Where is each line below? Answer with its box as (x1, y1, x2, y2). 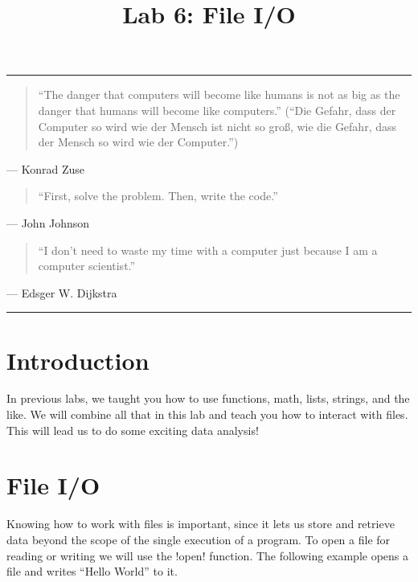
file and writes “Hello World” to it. (6, 563, 178, 580)
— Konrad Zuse (6, 160, 84, 177)
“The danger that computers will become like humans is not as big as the (38, 86, 400, 103)
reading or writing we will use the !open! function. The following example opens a (6, 547, 409, 564)
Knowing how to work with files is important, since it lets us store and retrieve (6, 515, 395, 532)
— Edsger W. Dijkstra (6, 284, 117, 301)
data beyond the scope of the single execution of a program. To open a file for (6, 531, 391, 547)
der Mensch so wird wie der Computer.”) (38, 133, 239, 150)
